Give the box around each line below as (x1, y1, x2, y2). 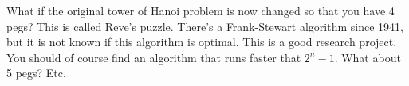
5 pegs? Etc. (6, 64, 66, 81)
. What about (334, 49, 401, 65)
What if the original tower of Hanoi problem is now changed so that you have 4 (6, 2, 395, 18)
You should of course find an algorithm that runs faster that (6, 49, 301, 65)
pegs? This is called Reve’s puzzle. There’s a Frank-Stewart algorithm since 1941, (6, 18, 403, 34)
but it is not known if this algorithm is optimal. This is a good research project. (6, 33, 397, 50)
